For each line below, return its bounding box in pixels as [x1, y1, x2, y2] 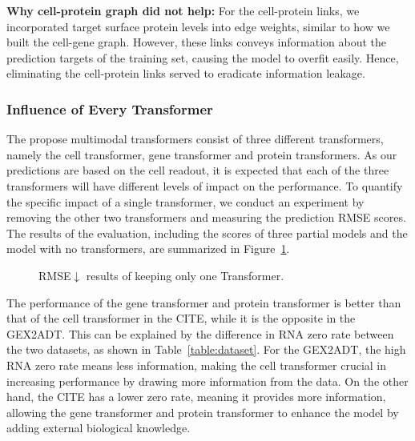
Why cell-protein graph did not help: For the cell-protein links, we [6, 2, 360, 18]
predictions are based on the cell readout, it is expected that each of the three [6, 162, 389, 178]
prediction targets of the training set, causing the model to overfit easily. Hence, [6, 49, 399, 66]
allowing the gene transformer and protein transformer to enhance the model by [6, 403, 399, 420]
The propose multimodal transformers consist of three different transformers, [6, 130, 384, 147]
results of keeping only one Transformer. [86, 267, 284, 283]
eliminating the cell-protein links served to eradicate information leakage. [6, 65, 365, 82]
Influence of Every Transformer [6, 98, 213, 118]
